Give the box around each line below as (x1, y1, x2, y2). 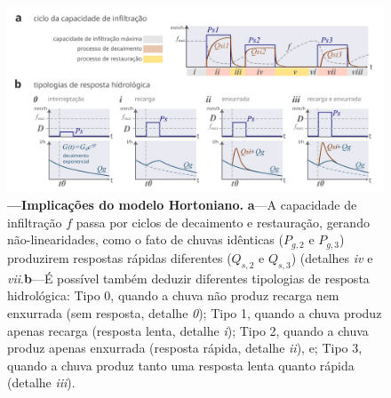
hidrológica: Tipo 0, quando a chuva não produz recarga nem (7, 286, 339, 305)
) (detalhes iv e (291, 248, 373, 267)
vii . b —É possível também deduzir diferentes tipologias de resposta (7, 268, 370, 287)
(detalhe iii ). (7, 373, 76, 392)
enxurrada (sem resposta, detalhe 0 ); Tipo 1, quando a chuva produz (7, 303, 382, 322)
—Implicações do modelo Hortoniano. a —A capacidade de (7, 195, 357, 214)
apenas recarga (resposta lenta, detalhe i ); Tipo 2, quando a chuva (7, 321, 369, 339)
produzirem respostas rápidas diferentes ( (7, 248, 232, 267)
